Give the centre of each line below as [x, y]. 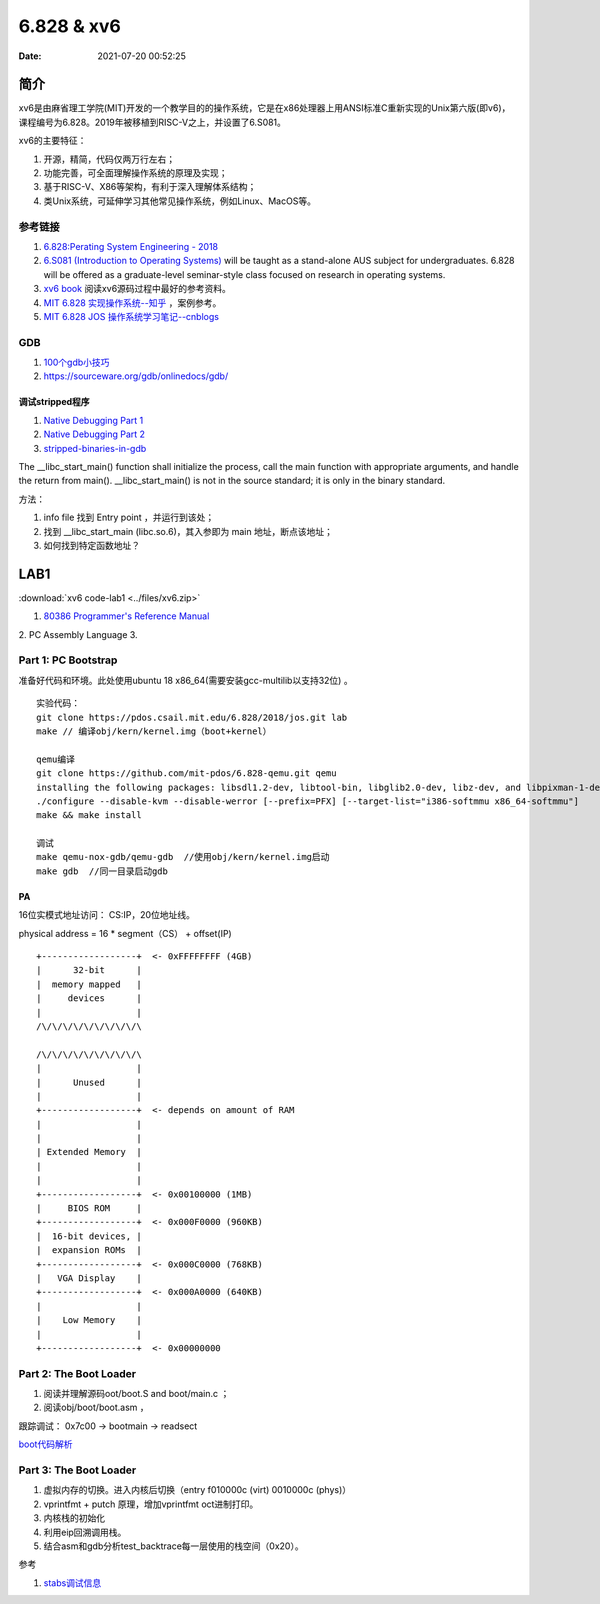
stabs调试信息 [72, 1582]
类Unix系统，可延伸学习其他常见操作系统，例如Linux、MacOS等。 [180, 201]
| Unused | [89, 1082]
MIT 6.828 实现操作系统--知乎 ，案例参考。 [132, 302]
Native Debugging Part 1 [93, 420]
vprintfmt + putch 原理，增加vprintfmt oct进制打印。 [151, 1504]
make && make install [89, 815]
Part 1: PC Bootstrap [68, 660]
